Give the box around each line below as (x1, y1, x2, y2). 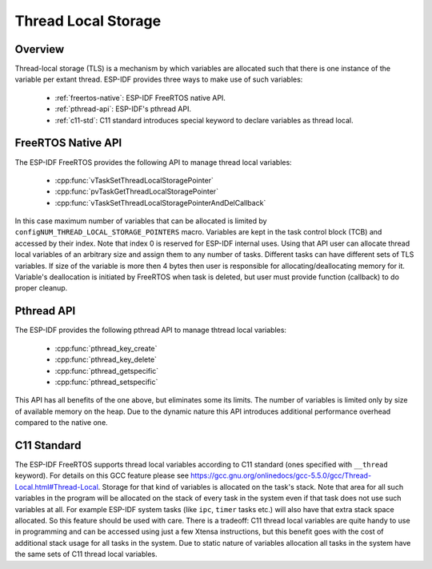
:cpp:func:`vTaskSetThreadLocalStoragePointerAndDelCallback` (54, 198, 266, 207)
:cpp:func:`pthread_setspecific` (54, 377, 158, 387)
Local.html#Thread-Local (14, 482, 99, 491)
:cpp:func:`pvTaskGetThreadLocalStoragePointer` (54, 186, 219, 196)
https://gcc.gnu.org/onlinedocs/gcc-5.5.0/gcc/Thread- (190, 471, 372, 480)
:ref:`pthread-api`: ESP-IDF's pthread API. (54, 104, 192, 114)
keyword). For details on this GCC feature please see (14, 471, 190, 480)
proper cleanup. (14, 283, 68, 293)
